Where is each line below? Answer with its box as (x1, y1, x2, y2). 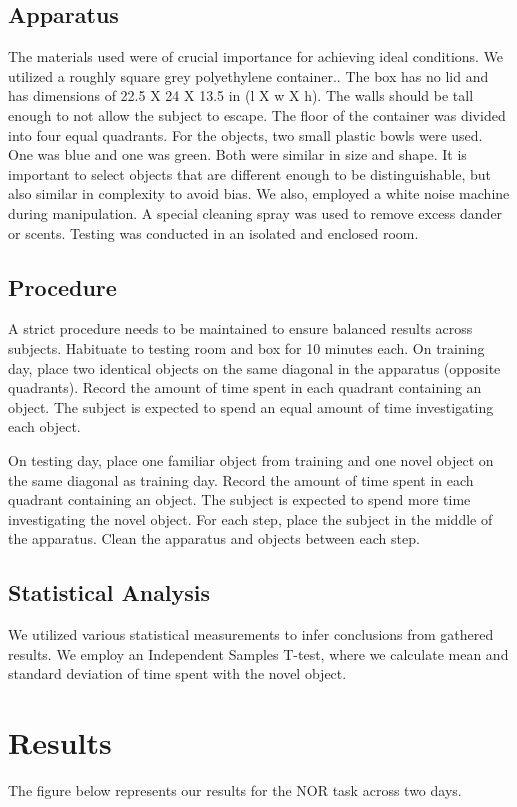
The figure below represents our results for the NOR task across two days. (8, 779, 462, 800)
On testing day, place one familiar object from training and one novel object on (8, 449, 494, 470)
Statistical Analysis (8, 577, 211, 608)
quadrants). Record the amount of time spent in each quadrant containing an (8, 377, 482, 398)
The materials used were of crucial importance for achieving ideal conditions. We (8, 46, 504, 67)
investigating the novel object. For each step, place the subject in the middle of (8, 508, 493, 529)
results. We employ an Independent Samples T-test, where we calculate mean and (8, 643, 509, 664)
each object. (8, 416, 81, 437)
